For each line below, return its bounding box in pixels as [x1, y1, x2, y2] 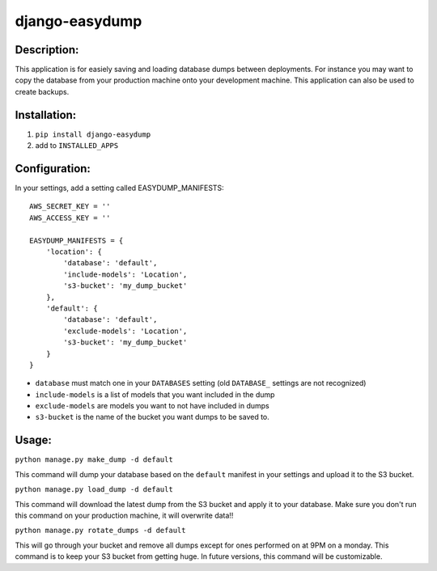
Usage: [15, 434, 53, 447]
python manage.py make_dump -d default [15, 455, 173, 464]
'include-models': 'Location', [63, 269, 188, 279]
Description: [15, 43, 79, 57]
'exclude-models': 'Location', [63, 326, 188, 336]
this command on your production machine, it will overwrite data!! [15, 510, 234, 520]
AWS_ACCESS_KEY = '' [29, 213, 111, 222]
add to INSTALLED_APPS [35, 141, 119, 150]
